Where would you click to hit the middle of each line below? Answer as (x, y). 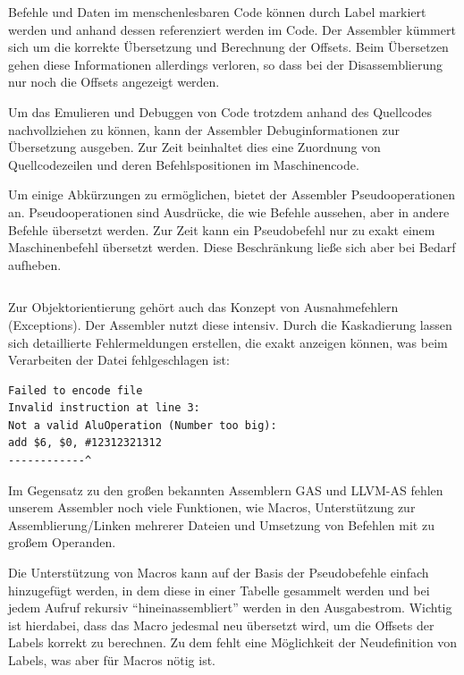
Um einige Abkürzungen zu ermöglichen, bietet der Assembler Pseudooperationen (232, 194)
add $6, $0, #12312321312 (85, 443)
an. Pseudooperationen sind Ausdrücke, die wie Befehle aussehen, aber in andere (229, 211)
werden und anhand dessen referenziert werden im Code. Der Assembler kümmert (232, 29)
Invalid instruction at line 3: (104, 408)
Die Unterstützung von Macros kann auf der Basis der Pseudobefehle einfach (219, 573)
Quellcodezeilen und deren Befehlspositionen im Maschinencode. (184, 164)
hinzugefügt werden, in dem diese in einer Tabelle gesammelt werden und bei (219, 590)
